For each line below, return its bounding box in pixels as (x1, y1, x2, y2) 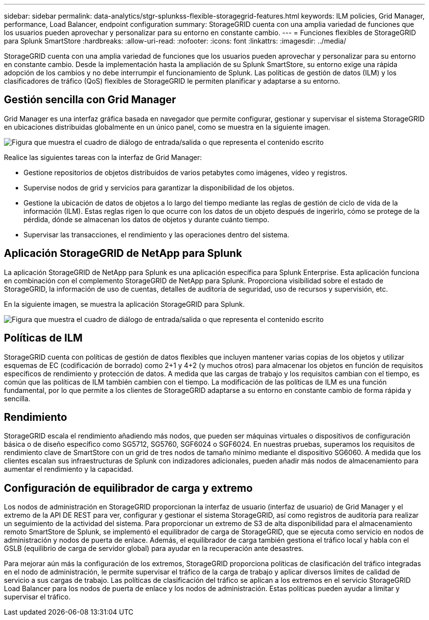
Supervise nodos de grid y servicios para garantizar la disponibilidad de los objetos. (24, 183, 294, 192)
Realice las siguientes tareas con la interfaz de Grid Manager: (4, 153, 202, 161)
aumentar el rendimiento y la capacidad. (4, 465, 134, 474)
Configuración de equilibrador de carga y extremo (4, 482, 253, 494)
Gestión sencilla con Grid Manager (4, 93, 176, 106)
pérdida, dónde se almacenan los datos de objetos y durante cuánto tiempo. (24, 215, 269, 224)
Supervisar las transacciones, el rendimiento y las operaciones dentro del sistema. (24, 230, 289, 239)
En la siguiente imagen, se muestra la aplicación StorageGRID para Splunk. (4, 299, 245, 308)
